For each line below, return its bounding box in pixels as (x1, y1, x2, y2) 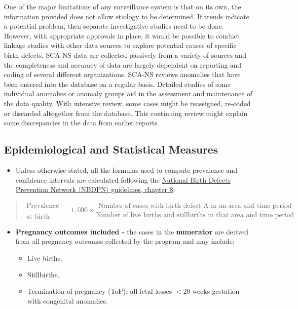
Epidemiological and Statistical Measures (4, 142, 218, 157)
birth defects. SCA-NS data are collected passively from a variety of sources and (4, 49, 246, 60)
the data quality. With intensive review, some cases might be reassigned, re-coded (4, 98, 251, 108)
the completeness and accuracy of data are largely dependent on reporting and (4, 59, 242, 70)
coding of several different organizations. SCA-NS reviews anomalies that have (4, 69, 241, 79)
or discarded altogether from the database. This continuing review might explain (4, 108, 248, 118)
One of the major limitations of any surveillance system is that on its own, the (4, 1, 241, 11)
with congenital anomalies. (27, 295, 108, 306)
